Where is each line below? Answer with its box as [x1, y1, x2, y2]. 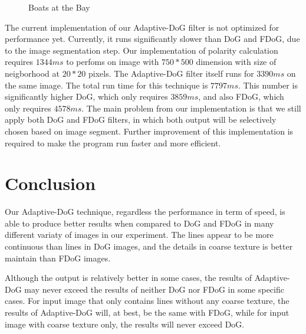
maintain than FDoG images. [5, 251, 111, 264]
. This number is [238, 78, 298, 91]
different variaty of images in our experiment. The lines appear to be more [5, 228, 274, 241]
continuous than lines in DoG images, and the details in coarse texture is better [5, 240, 293, 253]
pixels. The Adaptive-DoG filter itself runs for [88, 67, 254, 79]
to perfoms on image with [66, 55, 159, 68]
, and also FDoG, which [198, 90, 284, 103]
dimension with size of [196, 55, 277, 68]
